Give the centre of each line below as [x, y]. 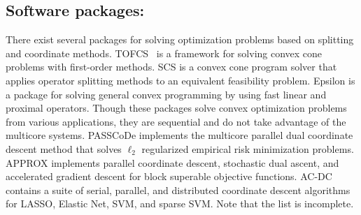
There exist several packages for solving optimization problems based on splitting [180, 39]
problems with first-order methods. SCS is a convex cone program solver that [171, 67]
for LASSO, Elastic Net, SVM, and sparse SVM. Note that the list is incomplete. [180, 203]
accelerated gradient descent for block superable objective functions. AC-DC [169, 176]
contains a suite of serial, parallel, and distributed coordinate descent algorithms [178, 190]
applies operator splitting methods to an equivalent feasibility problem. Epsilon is [180, 80]
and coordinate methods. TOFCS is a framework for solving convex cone [164, 53]
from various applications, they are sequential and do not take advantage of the [176, 121]
